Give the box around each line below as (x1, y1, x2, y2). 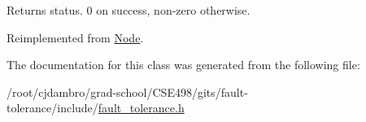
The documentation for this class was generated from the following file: (7, 56, 360, 73)
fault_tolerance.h (98, 99, 185, 116)
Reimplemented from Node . (7, 28, 144, 46)
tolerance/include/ (7, 99, 98, 116)
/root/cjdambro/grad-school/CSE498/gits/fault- (7, 83, 248, 100)
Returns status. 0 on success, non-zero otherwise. (7, 2, 251, 18)
